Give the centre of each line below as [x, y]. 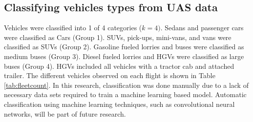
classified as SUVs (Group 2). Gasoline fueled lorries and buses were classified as [124, 47]
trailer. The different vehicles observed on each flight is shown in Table [110, 75]
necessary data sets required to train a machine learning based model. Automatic [125, 94]
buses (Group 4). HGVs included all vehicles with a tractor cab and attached [119, 66]
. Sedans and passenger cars [202, 28]
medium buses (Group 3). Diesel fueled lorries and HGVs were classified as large [124, 56]
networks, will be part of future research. [65, 113]
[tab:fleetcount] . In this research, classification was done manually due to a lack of [126, 85]
